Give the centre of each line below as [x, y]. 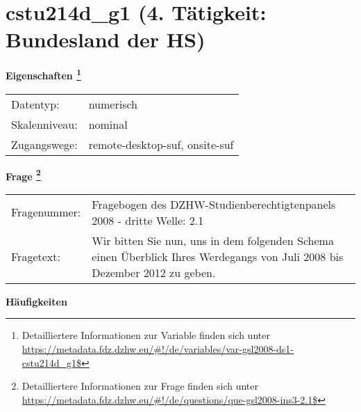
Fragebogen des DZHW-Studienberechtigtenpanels [214, 204]
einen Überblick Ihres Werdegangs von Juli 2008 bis [218, 256]
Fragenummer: [46, 212]
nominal [108, 124]
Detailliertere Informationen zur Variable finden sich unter [146, 335]
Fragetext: [36, 256]
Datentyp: [35, 104]
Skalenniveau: [44, 124]
